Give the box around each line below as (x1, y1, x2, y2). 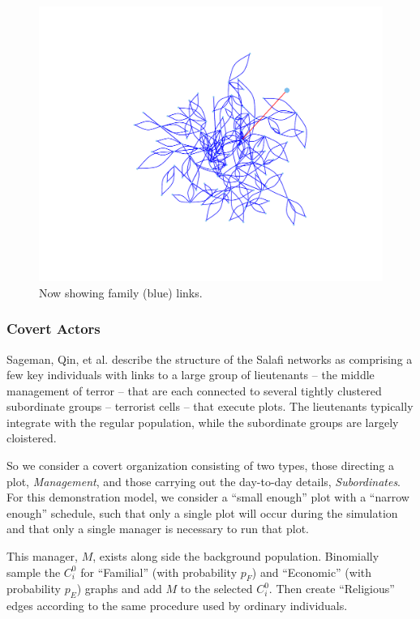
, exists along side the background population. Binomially (92, 548, 379, 565)
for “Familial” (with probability (80, 563, 238, 580)
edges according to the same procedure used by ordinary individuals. (6, 597, 348, 614)
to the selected (180, 580, 253, 597)
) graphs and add (76, 580, 162, 597)
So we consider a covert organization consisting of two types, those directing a (6, 457, 395, 474)
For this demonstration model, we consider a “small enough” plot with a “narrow (6, 489, 409, 506)
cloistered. (6, 429, 57, 446)
